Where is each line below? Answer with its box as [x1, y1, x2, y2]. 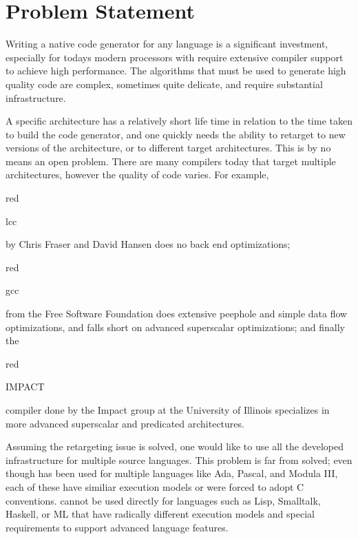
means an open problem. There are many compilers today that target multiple [6, 154, 336, 168]
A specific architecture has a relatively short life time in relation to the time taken [6, 114, 352, 128]
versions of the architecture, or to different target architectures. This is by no [6, 140, 331, 155]
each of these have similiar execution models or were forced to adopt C [6, 479, 304, 494]
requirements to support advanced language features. [6, 520, 229, 534]
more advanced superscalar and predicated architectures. [6, 416, 244, 430]
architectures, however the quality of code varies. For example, [6, 167, 269, 182]
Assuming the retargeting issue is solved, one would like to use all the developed [6, 439, 344, 454]
